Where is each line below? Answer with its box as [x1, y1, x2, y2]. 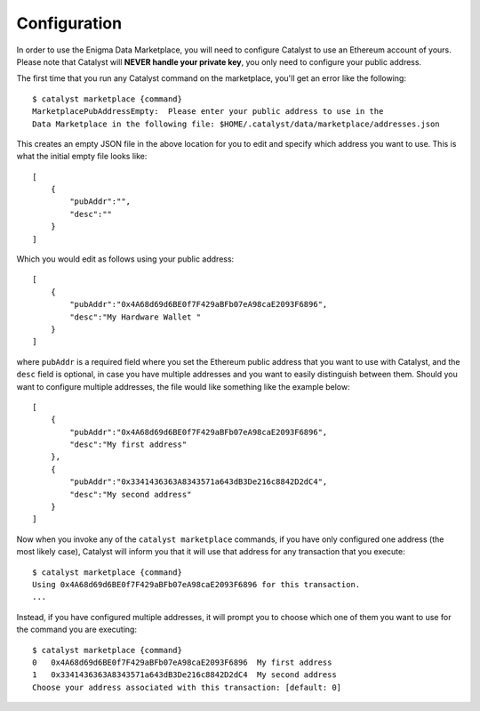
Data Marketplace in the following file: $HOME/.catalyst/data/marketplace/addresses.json [32, 118, 440, 129]
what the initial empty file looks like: [16, 151, 148, 162]
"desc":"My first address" [69, 440, 188, 449]
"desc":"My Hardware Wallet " [69, 311, 202, 322]
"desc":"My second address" [69, 489, 192, 499]
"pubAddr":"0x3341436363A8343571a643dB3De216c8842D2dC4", [69, 477, 328, 487]
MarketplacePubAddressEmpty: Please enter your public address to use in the [32, 107, 384, 117]
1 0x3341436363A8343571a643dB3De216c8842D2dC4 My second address [32, 670, 337, 680]
